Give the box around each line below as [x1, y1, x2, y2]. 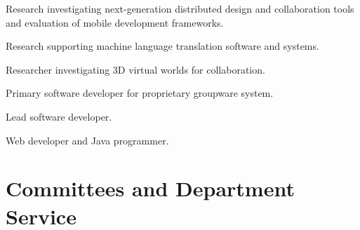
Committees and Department [6, 174, 295, 203]
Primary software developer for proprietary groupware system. [6, 86, 274, 100]
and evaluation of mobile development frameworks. [6, 15, 224, 29]
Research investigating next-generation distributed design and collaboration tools [6, 1, 354, 15]
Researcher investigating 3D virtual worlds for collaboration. [6, 62, 265, 76]
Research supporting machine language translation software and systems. [6, 39, 319, 53]
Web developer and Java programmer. [6, 133, 169, 147]
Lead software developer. [6, 109, 112, 123]
